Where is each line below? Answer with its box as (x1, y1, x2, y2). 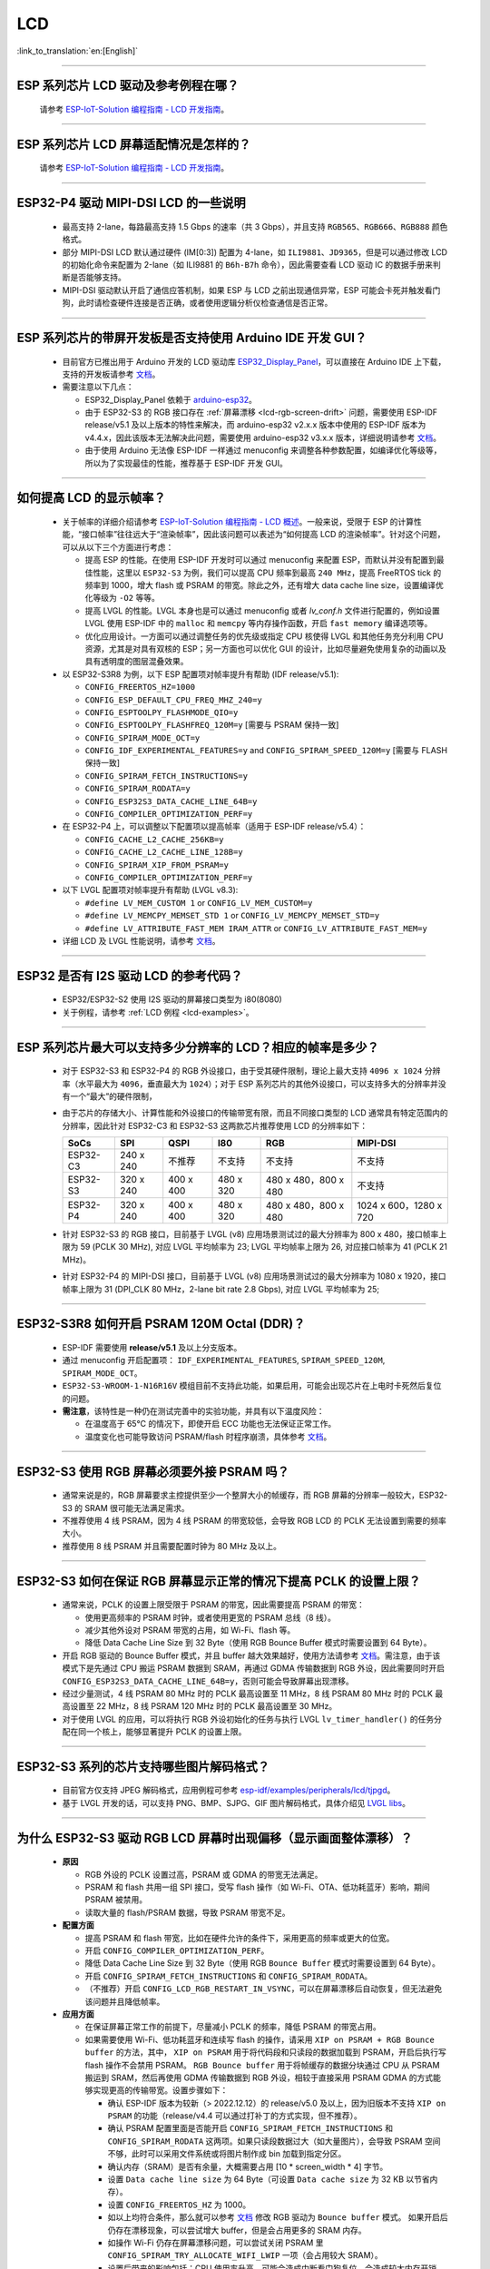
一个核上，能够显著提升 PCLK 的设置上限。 (85, 1726, 247, 1737)
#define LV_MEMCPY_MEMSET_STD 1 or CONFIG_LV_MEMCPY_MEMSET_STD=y (84, 910, 380, 921)
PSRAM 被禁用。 (84, 1894, 148, 1905)
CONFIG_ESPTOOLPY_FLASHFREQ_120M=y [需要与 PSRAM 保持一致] (84, 720, 339, 731)
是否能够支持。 (69, 272, 126, 283)
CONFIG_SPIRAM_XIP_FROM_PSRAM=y (84, 859, 229, 870)
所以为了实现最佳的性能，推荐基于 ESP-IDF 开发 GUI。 (84, 457, 288, 468)
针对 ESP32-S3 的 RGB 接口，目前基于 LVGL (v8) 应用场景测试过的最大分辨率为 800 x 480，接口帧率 (62, 1229, 439, 1240)
